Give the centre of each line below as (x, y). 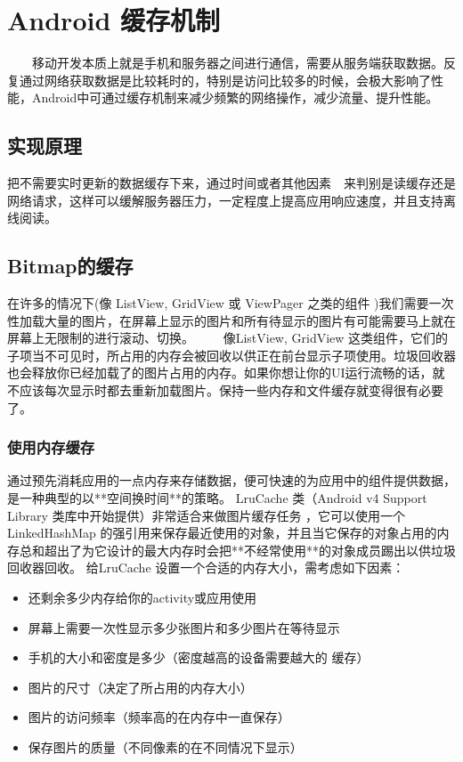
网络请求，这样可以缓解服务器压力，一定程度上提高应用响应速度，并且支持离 (231, 200)
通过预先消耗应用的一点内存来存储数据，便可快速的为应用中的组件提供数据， (231, 480)
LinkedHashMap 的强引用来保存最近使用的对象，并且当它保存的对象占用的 (222, 533)
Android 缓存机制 (114, 20)
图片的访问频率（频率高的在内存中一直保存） (159, 717)
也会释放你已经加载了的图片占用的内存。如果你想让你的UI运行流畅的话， (220, 373)
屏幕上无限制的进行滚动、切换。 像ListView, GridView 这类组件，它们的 (228, 338)
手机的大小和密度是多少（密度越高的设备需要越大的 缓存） (199, 657)
